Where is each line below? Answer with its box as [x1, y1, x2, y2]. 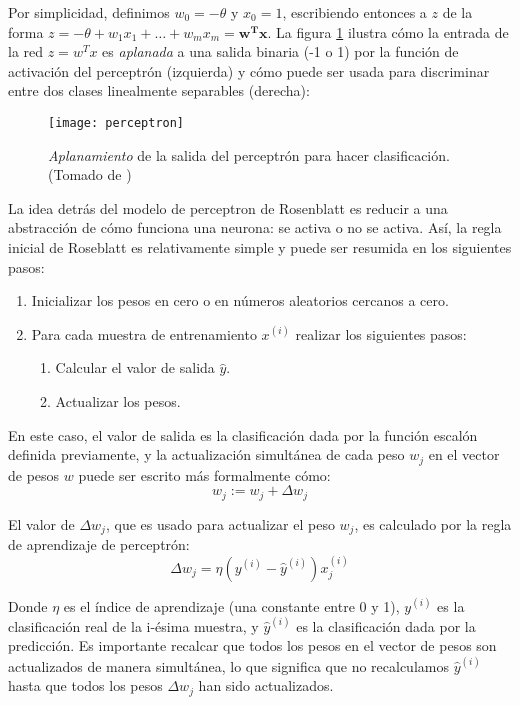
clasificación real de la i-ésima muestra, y [8, 615, 259, 636]
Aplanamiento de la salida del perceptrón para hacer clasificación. [48, 144, 450, 165]
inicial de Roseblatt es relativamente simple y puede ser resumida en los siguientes [8, 237, 512, 257]
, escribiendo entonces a [282, 2, 427, 22]
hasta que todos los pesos [8, 675, 163, 696]
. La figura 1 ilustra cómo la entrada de [267, 21, 509, 42]
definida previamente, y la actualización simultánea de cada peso [8, 444, 405, 465]
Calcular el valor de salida [55, 357, 215, 378]
